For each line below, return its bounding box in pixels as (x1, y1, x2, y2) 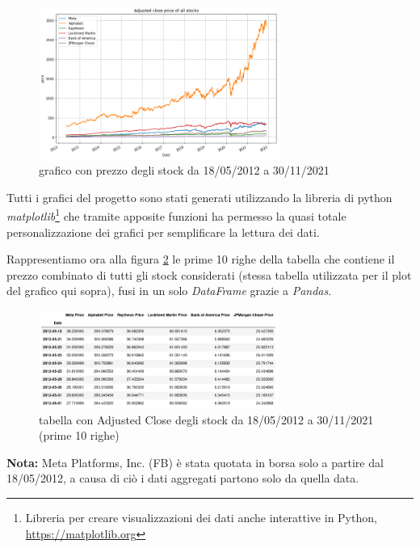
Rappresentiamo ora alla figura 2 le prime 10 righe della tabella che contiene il (6, 251, 395, 268)
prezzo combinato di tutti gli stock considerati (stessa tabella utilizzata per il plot (6, 266, 412, 283)
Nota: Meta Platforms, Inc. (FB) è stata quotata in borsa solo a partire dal (6, 453, 384, 470)
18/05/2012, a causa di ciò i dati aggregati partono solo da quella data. (6, 470, 359, 487)
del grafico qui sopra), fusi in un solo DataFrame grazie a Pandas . (6, 282, 332, 299)
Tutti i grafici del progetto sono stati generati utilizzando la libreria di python (6, 188, 393, 205)
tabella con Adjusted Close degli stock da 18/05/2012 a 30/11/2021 (39, 411, 374, 428)
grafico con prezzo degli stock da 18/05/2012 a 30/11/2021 (39, 162, 330, 179)
